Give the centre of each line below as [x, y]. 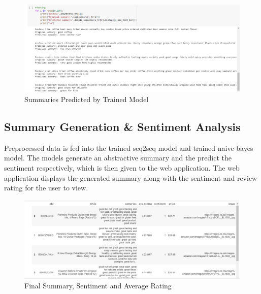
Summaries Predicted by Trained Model [87, 99]
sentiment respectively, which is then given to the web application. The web [122, 168]
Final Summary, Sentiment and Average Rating [98, 286]
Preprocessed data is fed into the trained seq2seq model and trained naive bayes [129, 148]
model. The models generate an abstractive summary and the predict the [118, 158]
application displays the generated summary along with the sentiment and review [131, 177]
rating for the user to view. [46, 188]
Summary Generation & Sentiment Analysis [122, 127]
